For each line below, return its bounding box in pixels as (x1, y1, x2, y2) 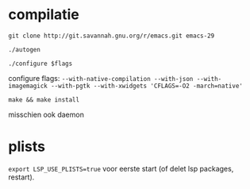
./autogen (8, 45, 41, 53)
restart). (8, 172, 35, 182)
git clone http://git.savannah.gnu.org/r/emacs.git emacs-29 (8, 32, 215, 40)
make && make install (8, 95, 80, 104)
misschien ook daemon (8, 110, 85, 119)
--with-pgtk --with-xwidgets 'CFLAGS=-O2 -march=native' (50, 82, 244, 90)
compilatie (8, 6, 79, 24)
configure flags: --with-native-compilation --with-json (8, 73, 194, 83)
